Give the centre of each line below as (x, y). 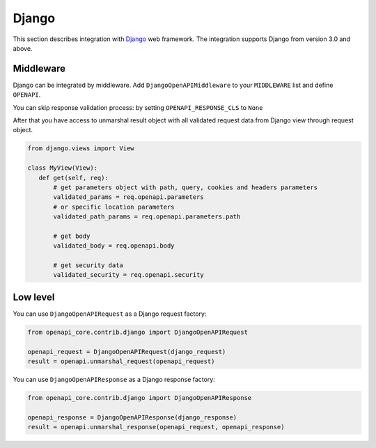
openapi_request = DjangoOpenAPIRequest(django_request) (127, 352)
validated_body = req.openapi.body (114, 246)
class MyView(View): (62, 168)
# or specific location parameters (114, 207)
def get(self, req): (74, 178)
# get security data (88, 265)
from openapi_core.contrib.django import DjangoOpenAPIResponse (140, 398)
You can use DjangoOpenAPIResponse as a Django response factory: (114, 380)
